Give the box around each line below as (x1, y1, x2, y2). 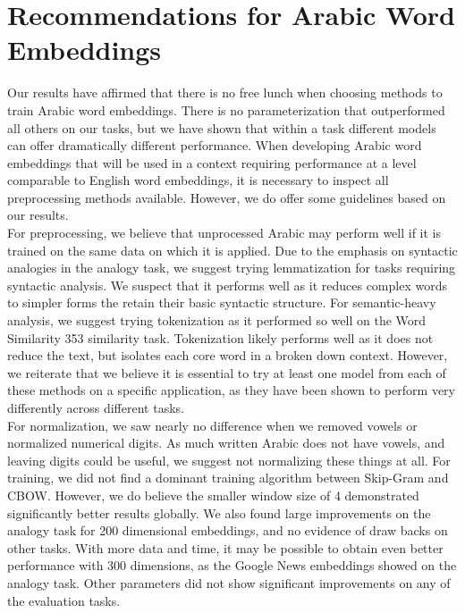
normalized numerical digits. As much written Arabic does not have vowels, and (7, 433, 445, 452)
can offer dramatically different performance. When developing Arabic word (7, 136, 422, 155)
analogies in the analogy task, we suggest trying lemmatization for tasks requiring (7, 258, 456, 277)
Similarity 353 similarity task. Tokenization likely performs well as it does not (7, 328, 434, 347)
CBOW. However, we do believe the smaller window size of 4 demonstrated (7, 485, 419, 504)
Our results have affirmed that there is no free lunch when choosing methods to (7, 83, 443, 102)
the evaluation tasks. (7, 591, 121, 609)
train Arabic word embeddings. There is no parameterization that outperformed (7, 100, 445, 119)
